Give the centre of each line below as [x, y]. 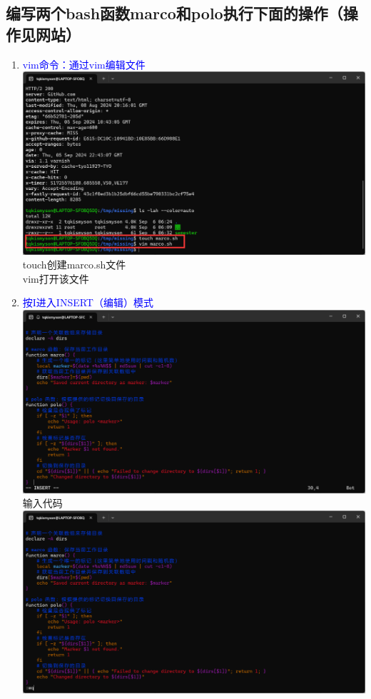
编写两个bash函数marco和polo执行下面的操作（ [174, 13]
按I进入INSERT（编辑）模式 [88, 302]
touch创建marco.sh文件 [74, 265]
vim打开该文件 [56, 278]
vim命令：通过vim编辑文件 [84, 64]
